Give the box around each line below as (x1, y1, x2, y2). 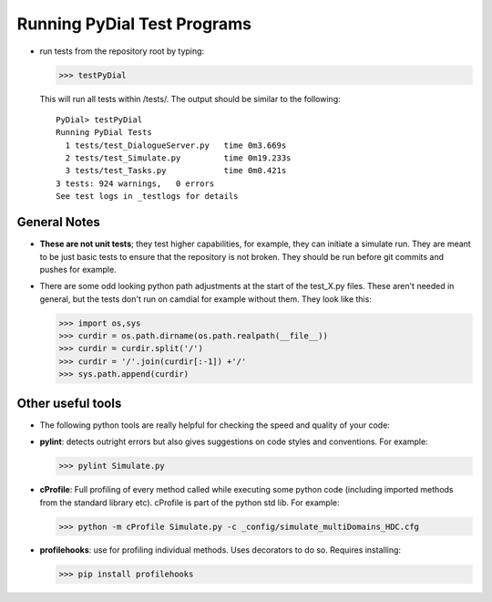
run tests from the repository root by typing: (39, 46, 205, 57)
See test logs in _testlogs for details (56, 192, 239, 202)
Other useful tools (16, 395, 122, 410)
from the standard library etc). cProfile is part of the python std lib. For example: (39, 497, 341, 508)
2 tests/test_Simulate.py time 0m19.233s (65, 153, 292, 163)
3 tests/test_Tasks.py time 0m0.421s (65, 165, 287, 176)
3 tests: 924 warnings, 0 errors (56, 178, 215, 189)
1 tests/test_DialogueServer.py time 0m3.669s (65, 140, 287, 150)
